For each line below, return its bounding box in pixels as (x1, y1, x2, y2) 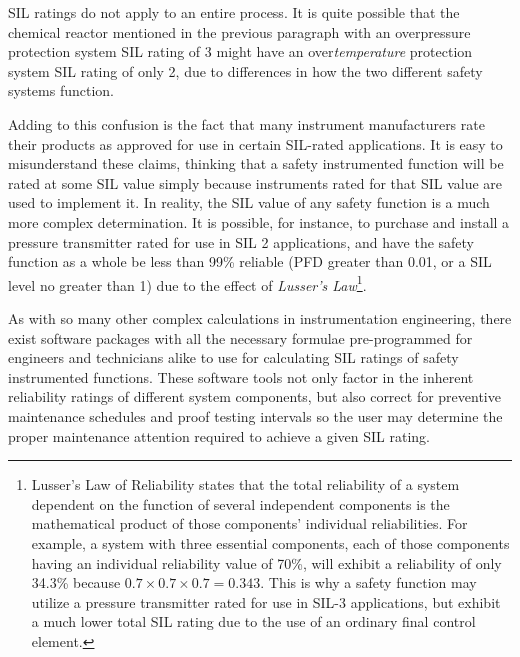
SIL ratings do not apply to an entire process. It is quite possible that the (8, 2, 460, 22)
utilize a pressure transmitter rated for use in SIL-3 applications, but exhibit (31, 591, 501, 612)
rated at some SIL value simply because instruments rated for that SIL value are (8, 172, 503, 193)
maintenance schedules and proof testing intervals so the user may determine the (8, 405, 503, 426)
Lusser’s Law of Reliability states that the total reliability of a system (31, 474, 460, 495)
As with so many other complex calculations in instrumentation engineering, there (8, 307, 512, 328)
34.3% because (31, 572, 121, 593)
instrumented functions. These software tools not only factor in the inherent (8, 366, 474, 387)
